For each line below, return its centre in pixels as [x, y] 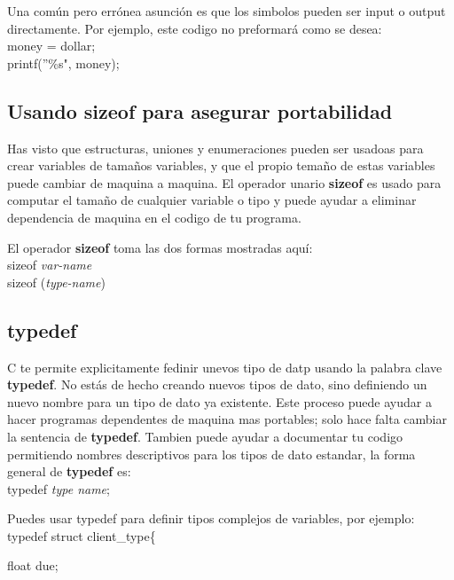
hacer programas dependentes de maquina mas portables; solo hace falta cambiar [227, 419]
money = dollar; [51, 46]
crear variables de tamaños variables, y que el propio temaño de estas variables [221, 165]
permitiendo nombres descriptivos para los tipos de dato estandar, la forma [211, 454]
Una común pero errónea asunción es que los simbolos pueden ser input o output [227, 11]
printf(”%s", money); [63, 63]
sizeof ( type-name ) [56, 282]
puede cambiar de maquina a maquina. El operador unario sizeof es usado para [224, 182]
